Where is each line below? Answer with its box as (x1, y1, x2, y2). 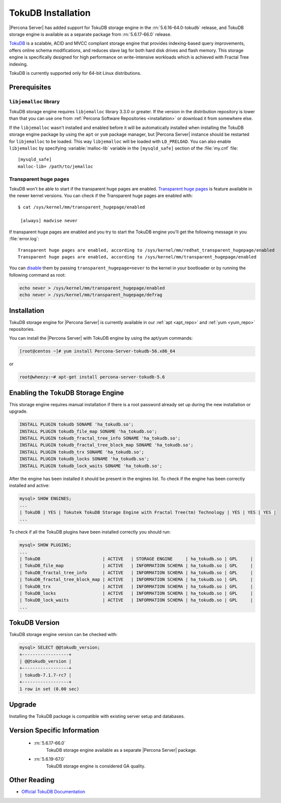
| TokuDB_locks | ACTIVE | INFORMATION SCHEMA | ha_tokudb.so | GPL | (19, 590, 253, 596)
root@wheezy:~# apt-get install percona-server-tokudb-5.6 (19, 374, 165, 380)
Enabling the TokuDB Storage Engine (9, 388, 124, 397)
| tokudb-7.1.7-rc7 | (19, 672, 72, 678)
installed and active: (9, 482, 50, 488)
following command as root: (9, 272, 66, 278)
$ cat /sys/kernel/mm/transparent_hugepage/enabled (18, 204, 145, 210)
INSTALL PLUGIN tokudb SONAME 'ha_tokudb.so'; (19, 421, 134, 427)
